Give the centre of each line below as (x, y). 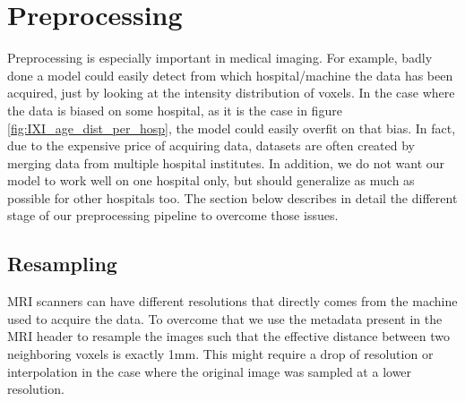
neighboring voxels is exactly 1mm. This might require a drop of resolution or (220, 354)
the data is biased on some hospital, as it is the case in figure (175, 110)
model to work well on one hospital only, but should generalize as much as (211, 180)
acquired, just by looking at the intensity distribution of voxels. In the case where (231, 93)
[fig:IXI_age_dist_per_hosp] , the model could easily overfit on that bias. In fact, (232, 128)
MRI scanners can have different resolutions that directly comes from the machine (232, 301)
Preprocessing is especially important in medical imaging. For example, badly (220, 58)
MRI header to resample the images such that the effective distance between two (228, 336)
